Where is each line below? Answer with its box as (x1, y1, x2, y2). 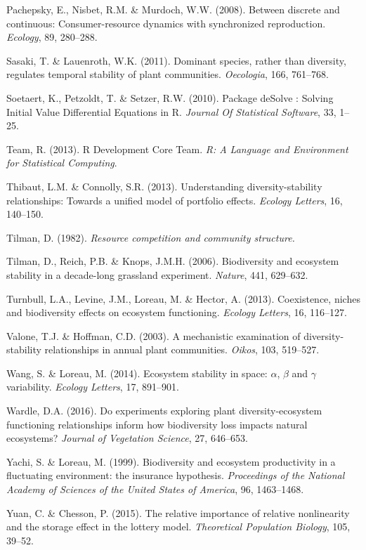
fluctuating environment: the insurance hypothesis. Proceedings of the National (6, 468, 345, 483)
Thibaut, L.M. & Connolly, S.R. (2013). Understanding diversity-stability (6, 178, 322, 193)
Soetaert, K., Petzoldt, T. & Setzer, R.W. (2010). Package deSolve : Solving (6, 90, 334, 105)
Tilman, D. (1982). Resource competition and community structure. (6, 230, 295, 244)
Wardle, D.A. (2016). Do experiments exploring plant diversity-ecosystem (6, 403, 322, 418)
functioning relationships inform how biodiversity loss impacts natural (6, 417, 308, 431)
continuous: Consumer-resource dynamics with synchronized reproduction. (6, 15, 326, 30)
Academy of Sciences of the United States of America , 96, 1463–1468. (6, 482, 304, 497)
